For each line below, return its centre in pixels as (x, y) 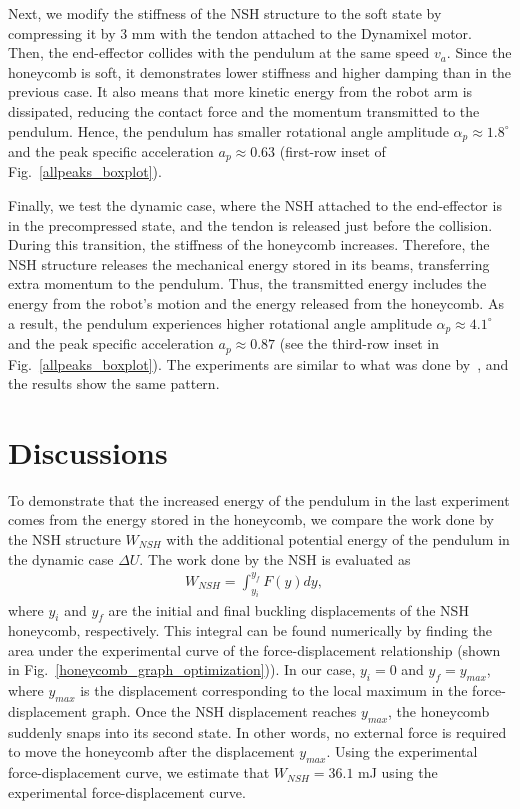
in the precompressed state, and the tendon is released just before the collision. (250, 224)
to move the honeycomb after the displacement (151, 751)
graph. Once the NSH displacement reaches (224, 711)
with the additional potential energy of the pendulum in (338, 539)
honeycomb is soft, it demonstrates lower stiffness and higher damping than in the (260, 71)
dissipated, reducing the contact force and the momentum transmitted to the (244, 110)
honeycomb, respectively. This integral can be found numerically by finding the (250, 630)
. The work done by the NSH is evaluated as (275, 558)
